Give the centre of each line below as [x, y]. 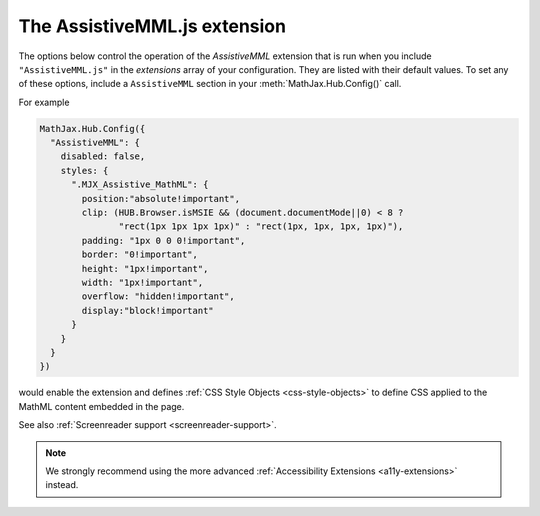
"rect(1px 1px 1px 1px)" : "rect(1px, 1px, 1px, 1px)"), [261, 226]
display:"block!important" [147, 310]
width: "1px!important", [142, 282]
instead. [62, 485]
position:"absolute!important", [160, 198]
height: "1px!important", [145, 268]
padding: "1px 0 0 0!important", [163, 240]
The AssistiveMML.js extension [152, 26]
